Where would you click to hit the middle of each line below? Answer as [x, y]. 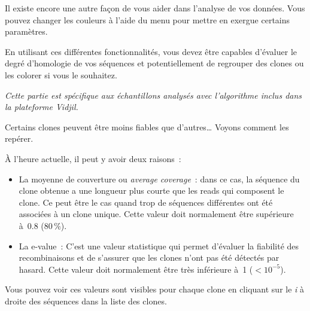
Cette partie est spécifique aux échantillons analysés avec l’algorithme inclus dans [154, 95]
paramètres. [26, 31]
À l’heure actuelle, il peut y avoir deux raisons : [93, 158]
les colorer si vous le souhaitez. [61, 74]
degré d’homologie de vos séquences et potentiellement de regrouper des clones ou [154, 63]
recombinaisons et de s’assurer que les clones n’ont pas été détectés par [149, 257]
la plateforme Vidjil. [42, 107]
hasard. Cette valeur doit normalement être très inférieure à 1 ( [136, 269]
